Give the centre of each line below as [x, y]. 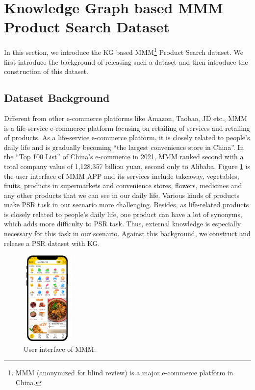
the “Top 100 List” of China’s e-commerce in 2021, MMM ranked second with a [124, 157]
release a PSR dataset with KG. [52, 243]
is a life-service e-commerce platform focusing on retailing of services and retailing [127, 128]
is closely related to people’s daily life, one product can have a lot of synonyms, [123, 214]
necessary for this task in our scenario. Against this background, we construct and [127, 233]
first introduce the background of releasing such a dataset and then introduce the [126, 61]
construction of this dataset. [46, 71]
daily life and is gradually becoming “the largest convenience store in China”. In [124, 147]
